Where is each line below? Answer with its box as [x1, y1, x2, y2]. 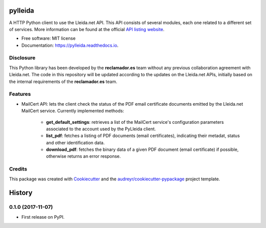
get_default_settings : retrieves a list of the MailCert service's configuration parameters [46, 119, 224, 125]
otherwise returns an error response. [46, 153, 121, 159]
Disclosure [9, 55, 35, 61]
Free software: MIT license [21, 35, 76, 41]
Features [9, 91, 31, 98]
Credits [9, 166, 27, 172]
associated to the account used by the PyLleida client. [46, 126, 156, 132]
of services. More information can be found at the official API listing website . [9, 26, 165, 32]
